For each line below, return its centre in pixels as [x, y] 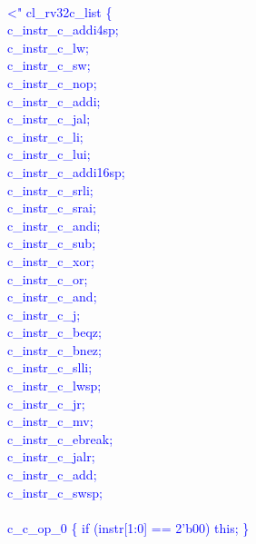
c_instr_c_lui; [49, 154]
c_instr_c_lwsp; [54, 386]
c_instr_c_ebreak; [60, 438]
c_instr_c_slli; [50, 367]
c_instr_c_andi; [54, 225]
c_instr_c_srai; [52, 208]
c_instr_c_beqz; [54, 332]
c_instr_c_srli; [50, 189]
